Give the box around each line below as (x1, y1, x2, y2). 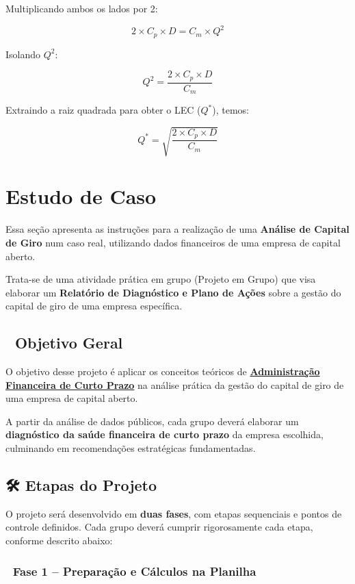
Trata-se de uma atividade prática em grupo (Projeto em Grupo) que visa (5, 272, 316, 286)
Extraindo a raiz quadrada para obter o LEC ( (5, 103, 201, 117)
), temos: (212, 103, 249, 117)
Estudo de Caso (5, 182, 157, 210)
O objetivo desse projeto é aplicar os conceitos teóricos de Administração (5, 364, 320, 379)
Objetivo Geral (14, 332, 123, 353)
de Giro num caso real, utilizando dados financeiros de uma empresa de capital (5, 235, 341, 249)
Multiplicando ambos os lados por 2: (5, 1, 158, 15)
